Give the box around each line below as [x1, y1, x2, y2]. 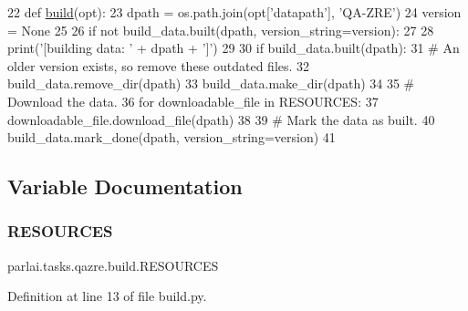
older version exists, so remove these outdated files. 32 [7, 56, 310, 75]
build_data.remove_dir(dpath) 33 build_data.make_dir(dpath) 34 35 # [7, 74, 415, 93]
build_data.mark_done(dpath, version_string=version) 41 [7, 128, 336, 147]
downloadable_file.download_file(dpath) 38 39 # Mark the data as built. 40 [7, 109, 435, 129]
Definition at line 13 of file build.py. [7, 286, 207, 306]
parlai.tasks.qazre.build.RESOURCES [7, 255, 219, 275]
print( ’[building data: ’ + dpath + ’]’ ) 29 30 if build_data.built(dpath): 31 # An [7, 38, 460, 57]
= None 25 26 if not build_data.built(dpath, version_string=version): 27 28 [7, 20, 434, 39]
